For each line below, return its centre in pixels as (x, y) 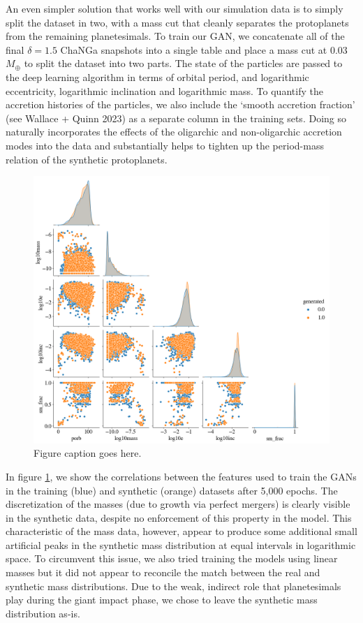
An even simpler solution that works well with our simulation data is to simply (175, 8)
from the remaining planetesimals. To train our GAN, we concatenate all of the (175, 36)
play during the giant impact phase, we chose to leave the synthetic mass (162, 600)
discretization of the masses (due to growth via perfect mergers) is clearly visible (178, 504)
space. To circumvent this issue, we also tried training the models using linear (172, 558)
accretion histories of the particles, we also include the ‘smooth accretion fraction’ (180, 104)
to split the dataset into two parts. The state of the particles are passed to (183, 63)
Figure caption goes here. (88, 453)
